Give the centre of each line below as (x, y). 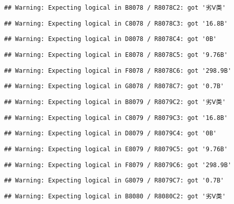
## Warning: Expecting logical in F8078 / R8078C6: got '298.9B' (118, 70)
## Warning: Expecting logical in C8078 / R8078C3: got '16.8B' (116, 23)
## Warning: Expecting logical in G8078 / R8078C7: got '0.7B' (114, 86)
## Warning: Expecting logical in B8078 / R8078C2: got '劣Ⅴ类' (115, 8)
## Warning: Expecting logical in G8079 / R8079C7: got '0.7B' (114, 181)
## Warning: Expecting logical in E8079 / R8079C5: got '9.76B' (116, 149)
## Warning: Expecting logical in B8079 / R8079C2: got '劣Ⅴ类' (115, 102)
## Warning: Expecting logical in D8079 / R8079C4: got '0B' (111, 134)
